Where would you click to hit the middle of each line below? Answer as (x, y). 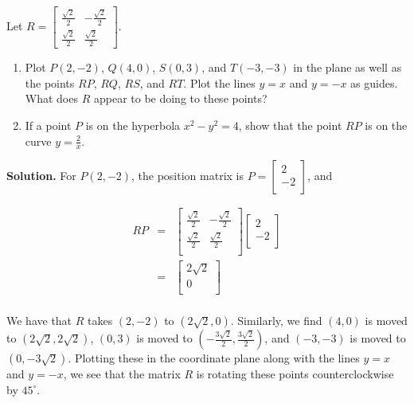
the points (50, 82)
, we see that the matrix (122, 374)
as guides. (374, 82)
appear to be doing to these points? (180, 98)
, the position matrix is (187, 176)
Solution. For (41, 176)
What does (51, 98)
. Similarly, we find (276, 321)
